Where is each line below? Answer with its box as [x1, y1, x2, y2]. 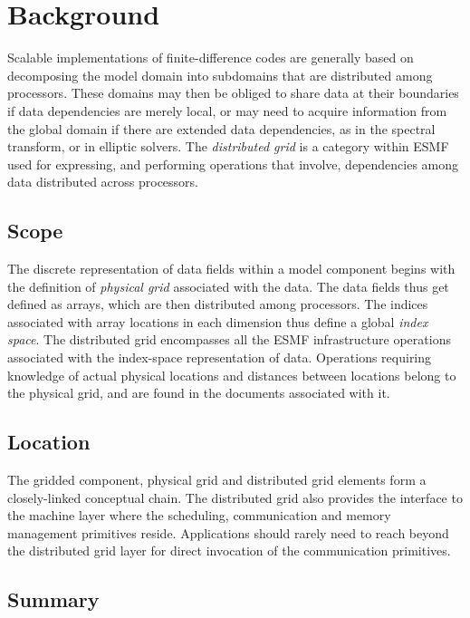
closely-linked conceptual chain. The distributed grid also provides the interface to [7, 488, 463, 507]
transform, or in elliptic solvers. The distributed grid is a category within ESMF [7, 137, 449, 156]
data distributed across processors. [7, 172, 199, 191]
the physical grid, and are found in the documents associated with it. [7, 383, 390, 402]
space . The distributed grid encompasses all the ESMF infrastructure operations [7, 330, 451, 349]
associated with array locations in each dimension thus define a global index [7, 312, 428, 331]
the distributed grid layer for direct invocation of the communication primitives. [7, 541, 451, 560]
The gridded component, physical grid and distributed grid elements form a [7, 470, 427, 489]
